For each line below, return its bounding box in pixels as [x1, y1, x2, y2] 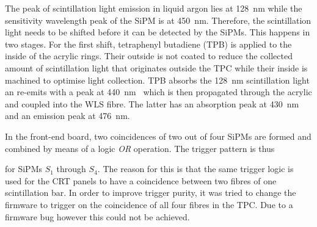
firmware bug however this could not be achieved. [5, 210, 190, 223]
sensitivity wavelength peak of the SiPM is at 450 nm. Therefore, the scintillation [5, 13, 312, 26]
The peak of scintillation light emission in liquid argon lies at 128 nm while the [5, 2, 302, 14]
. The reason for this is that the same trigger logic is [97, 162, 294, 175]
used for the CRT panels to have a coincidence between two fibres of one [5, 174, 277, 187]
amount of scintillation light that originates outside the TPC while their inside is [5, 61, 308, 74]
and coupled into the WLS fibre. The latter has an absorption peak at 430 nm [5, 97, 299, 110]
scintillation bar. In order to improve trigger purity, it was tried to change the [5, 186, 296, 199]
